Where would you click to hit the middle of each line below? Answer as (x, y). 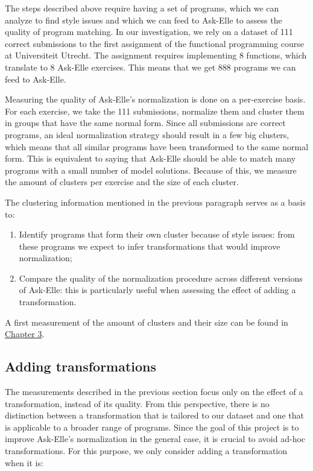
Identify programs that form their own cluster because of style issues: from (157, 234)
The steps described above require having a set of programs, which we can (142, 8)
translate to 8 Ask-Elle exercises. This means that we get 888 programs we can (150, 67)
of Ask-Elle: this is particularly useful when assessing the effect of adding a (157, 290)
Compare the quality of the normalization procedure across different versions (161, 278)
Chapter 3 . (25, 334)
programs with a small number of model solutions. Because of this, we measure (151, 170)
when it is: (24, 462)
